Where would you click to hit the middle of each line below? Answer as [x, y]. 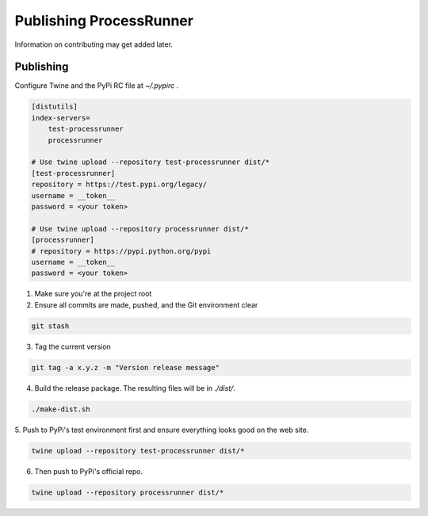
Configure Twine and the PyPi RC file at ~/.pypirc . [97, 86]
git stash [50, 326]
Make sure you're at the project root [93, 294]
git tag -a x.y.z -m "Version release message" [125, 367]
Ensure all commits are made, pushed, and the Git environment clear [146, 304]
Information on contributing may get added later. [94, 44]
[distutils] [55, 107]
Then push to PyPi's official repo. [89, 471]
